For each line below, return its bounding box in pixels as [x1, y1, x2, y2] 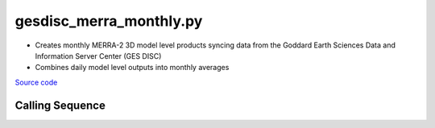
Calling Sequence [14, 98, 106, 112]
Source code [14, 77, 58, 87]
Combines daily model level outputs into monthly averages [35, 63, 230, 72]
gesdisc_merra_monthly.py [14, 12, 203, 30]
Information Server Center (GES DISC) [35, 51, 162, 60]
